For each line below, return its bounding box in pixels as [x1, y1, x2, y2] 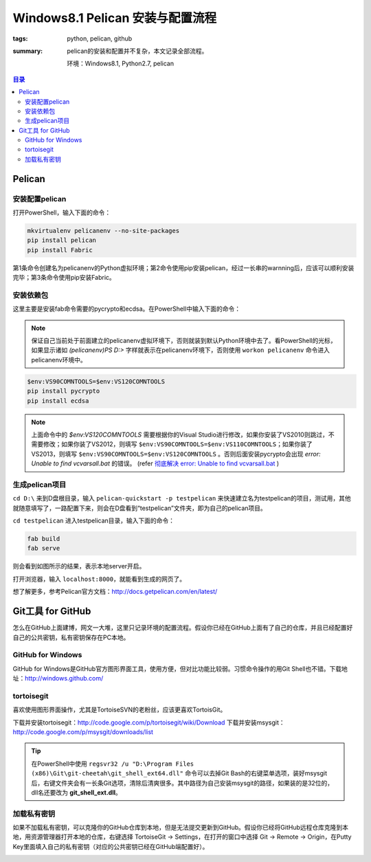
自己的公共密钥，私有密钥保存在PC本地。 [12, 633, 130, 641]
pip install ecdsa [27, 397, 89, 405]
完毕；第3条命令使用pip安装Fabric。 [12, 274, 116, 282]
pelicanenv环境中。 [31, 355, 87, 364]
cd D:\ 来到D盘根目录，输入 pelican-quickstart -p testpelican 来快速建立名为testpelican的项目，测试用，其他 [12, 494, 352, 502]
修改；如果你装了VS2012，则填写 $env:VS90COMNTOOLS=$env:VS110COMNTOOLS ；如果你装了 [43, 440, 313, 448]
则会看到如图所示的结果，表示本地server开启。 [12, 562, 146, 571]
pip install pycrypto [27, 387, 100, 395]
